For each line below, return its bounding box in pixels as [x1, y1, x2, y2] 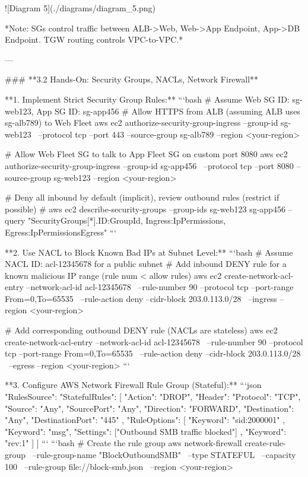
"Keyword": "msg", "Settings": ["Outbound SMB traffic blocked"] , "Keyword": [5, 425, 287, 437]
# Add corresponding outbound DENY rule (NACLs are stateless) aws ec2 [5, 324, 278, 336]
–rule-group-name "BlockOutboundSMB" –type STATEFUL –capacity [32, 449, 296, 460]
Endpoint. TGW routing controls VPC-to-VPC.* [5, 33, 183, 46]
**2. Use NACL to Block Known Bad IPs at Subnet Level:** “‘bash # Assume [5, 246, 293, 258]
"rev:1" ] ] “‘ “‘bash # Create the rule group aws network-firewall [5, 437, 242, 449]
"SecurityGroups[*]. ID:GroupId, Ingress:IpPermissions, [27, 214, 226, 227]
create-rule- [245, 437, 286, 449]
